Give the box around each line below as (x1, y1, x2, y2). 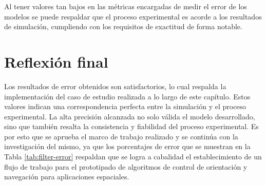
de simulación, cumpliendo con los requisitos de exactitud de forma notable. (4, 21, 242, 32)
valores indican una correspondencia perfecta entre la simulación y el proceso (4, 101, 246, 112)
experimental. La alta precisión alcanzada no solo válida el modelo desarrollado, (4, 111, 255, 121)
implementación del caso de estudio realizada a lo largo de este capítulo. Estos (4, 91, 251, 101)
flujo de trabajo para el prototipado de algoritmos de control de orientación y (4, 161, 248, 172)
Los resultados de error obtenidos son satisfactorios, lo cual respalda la (4, 80, 226, 91)
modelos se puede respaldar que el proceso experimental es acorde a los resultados (4, 11, 262, 22)
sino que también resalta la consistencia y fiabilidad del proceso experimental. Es (4, 121, 259, 132)
